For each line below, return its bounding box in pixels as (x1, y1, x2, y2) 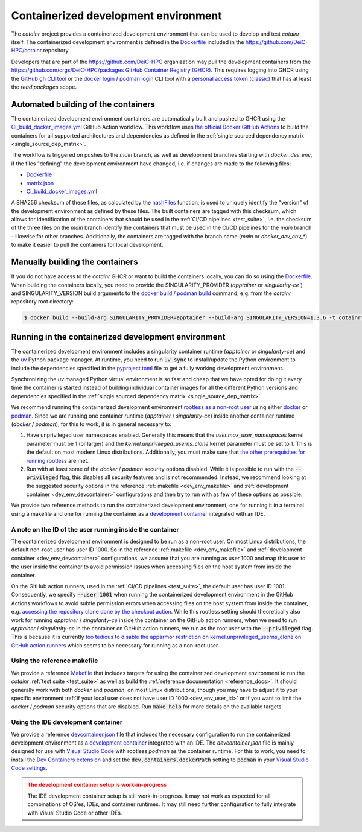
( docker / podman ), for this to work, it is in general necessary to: (11, 420, 172, 428)
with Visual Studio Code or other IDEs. (27, 809, 122, 816)
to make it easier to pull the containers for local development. (11, 241, 164, 249)
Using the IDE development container (11, 718, 123, 726)
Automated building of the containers (11, 99, 156, 109)
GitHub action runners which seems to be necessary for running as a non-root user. (11, 641, 220, 649)
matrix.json (26, 179, 54, 186)
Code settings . (11, 764, 48, 772)
